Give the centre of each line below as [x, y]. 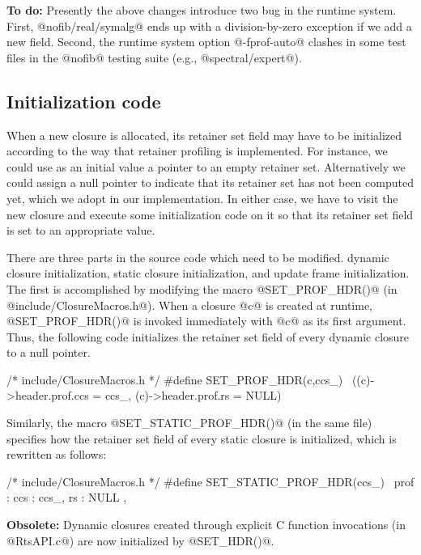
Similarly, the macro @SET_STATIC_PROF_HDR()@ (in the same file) [189, 423]
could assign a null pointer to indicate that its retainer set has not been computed [210, 182]
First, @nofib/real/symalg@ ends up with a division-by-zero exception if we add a [209, 25]
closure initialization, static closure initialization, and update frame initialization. [208, 273]
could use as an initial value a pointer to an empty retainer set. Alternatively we [206, 166]
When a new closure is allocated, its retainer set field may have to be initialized [204, 135]
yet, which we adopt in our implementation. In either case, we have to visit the [202, 198]
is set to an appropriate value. [81, 230]
